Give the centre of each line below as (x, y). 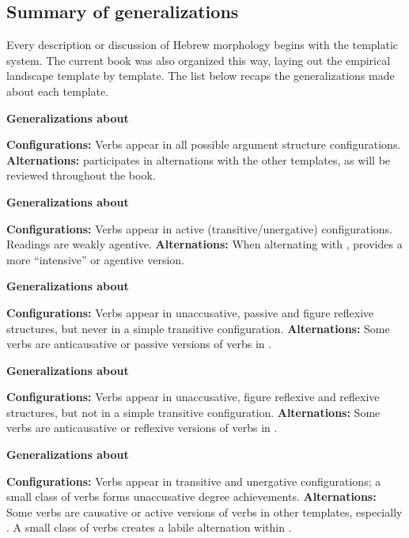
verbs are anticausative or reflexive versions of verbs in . (142, 428)
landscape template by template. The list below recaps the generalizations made (201, 76)
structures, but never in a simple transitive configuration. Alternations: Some (198, 328)
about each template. (58, 91)
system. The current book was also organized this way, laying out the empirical (199, 60)
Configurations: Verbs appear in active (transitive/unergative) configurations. (199, 228)
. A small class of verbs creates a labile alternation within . (149, 527)
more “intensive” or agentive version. (96, 259)
